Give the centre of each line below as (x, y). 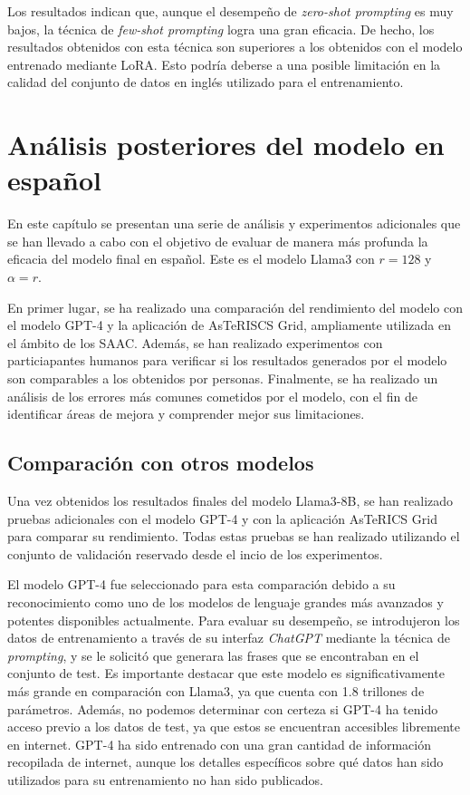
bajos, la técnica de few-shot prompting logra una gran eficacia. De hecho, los (221, 29)
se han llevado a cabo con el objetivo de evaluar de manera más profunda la (218, 241)
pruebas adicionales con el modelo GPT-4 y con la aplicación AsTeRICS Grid (222, 518)
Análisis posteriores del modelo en (226, 145)
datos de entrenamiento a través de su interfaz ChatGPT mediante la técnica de (229, 638)
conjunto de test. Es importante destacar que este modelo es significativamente (226, 673)
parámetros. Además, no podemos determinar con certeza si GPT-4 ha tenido (223, 708)
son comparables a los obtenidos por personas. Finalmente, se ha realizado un (223, 378)
